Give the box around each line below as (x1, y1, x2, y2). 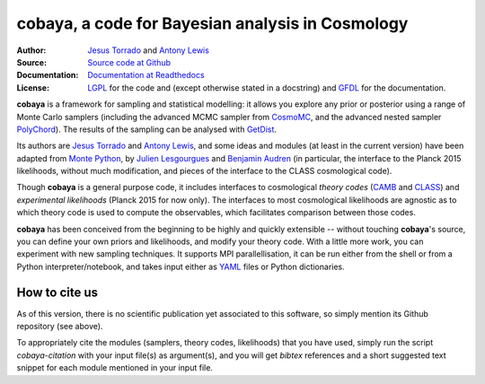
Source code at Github (87, 57, 171, 67)
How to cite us (16, 284, 99, 300)
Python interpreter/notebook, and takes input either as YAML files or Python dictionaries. (16, 261, 345, 272)
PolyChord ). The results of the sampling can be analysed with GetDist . (16, 124, 278, 135)
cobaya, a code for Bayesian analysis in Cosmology (16, 13, 409, 33)
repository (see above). (16, 321, 103, 332)
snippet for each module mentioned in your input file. (16, 362, 213, 373)
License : (16, 82, 49, 93)
